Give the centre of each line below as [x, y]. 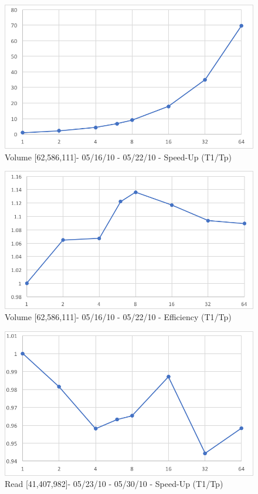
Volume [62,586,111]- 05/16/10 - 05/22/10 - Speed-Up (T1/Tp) [118, 157]
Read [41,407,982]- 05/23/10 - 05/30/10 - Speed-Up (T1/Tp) [114, 484]
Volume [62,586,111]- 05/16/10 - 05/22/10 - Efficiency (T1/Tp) [118, 317]
